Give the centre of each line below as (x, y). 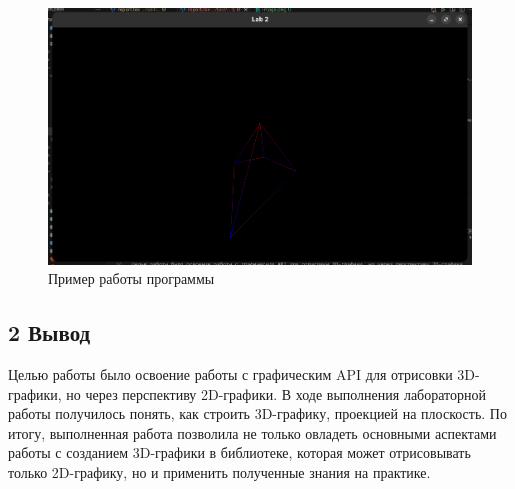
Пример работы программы (131, 278)
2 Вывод (49, 332)
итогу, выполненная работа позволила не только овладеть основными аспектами (252, 432)
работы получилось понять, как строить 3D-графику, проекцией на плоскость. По (257, 413)
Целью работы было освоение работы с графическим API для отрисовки (230, 373)
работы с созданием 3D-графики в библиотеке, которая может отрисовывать (239, 452)
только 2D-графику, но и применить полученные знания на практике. (219, 471)
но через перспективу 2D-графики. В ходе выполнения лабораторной (276, 393)
